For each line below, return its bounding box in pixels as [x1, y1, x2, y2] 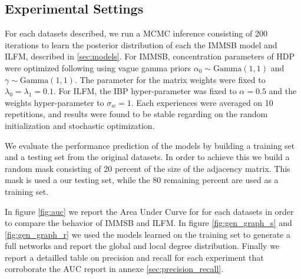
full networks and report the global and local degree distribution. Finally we [5, 240, 280, 252]
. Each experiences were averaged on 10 [131, 96, 273, 108]
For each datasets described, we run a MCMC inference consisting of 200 [5, 27, 267, 39]
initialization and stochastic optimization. [5, 119, 155, 131]
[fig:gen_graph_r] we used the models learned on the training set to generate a [5, 228, 290, 240]
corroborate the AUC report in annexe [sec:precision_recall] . [5, 263, 224, 275]
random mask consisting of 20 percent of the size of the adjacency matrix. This [5, 162, 290, 174]
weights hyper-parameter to [5, 96, 104, 108]
